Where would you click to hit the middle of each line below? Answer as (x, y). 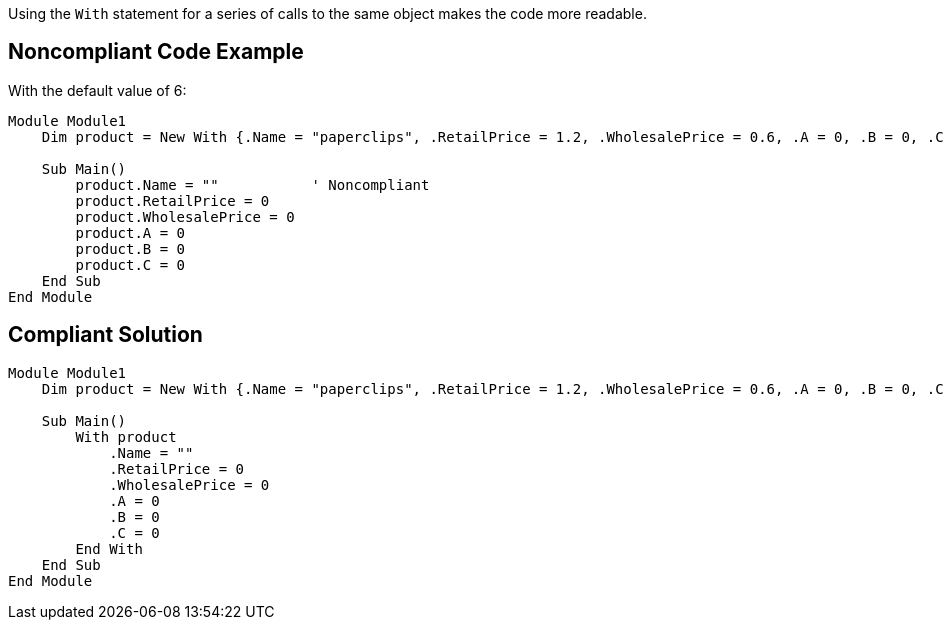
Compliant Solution (105, 335)
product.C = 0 (130, 264)
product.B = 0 (130, 248)
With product (126, 436)
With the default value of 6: (97, 90)
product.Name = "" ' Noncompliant (252, 184)
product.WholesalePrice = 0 (185, 216)
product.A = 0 (130, 232)
